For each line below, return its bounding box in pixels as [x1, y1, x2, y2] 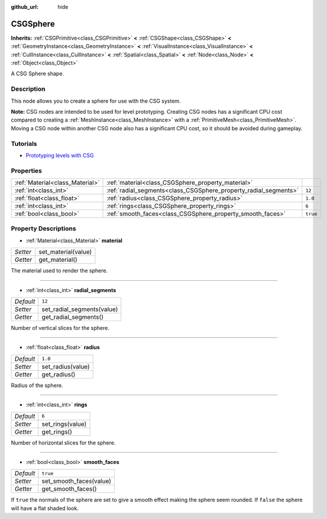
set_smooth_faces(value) [41, 477, 112, 485]
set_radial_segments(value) [41, 305, 118, 313]
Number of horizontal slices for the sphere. [11, 439, 116, 446]
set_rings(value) [41, 419, 87, 428]
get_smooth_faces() [41, 485, 97, 493]
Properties [11, 166, 43, 175]
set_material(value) [38, 248, 92, 256]
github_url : [11, 4, 38, 10]
